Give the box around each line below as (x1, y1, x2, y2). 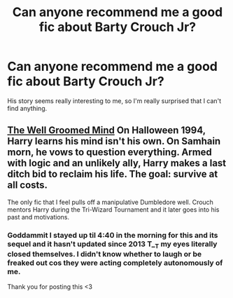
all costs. (7, 180, 48, 191)
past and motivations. (7, 212, 70, 221)
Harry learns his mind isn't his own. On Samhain (7, 135, 221, 147)
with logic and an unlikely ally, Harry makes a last (7, 157, 227, 169)
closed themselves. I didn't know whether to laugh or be (7, 249, 202, 259)
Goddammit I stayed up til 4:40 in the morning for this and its (7, 230, 218, 240)
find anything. (7, 104, 48, 112)
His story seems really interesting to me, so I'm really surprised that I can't (7, 96, 222, 105)
